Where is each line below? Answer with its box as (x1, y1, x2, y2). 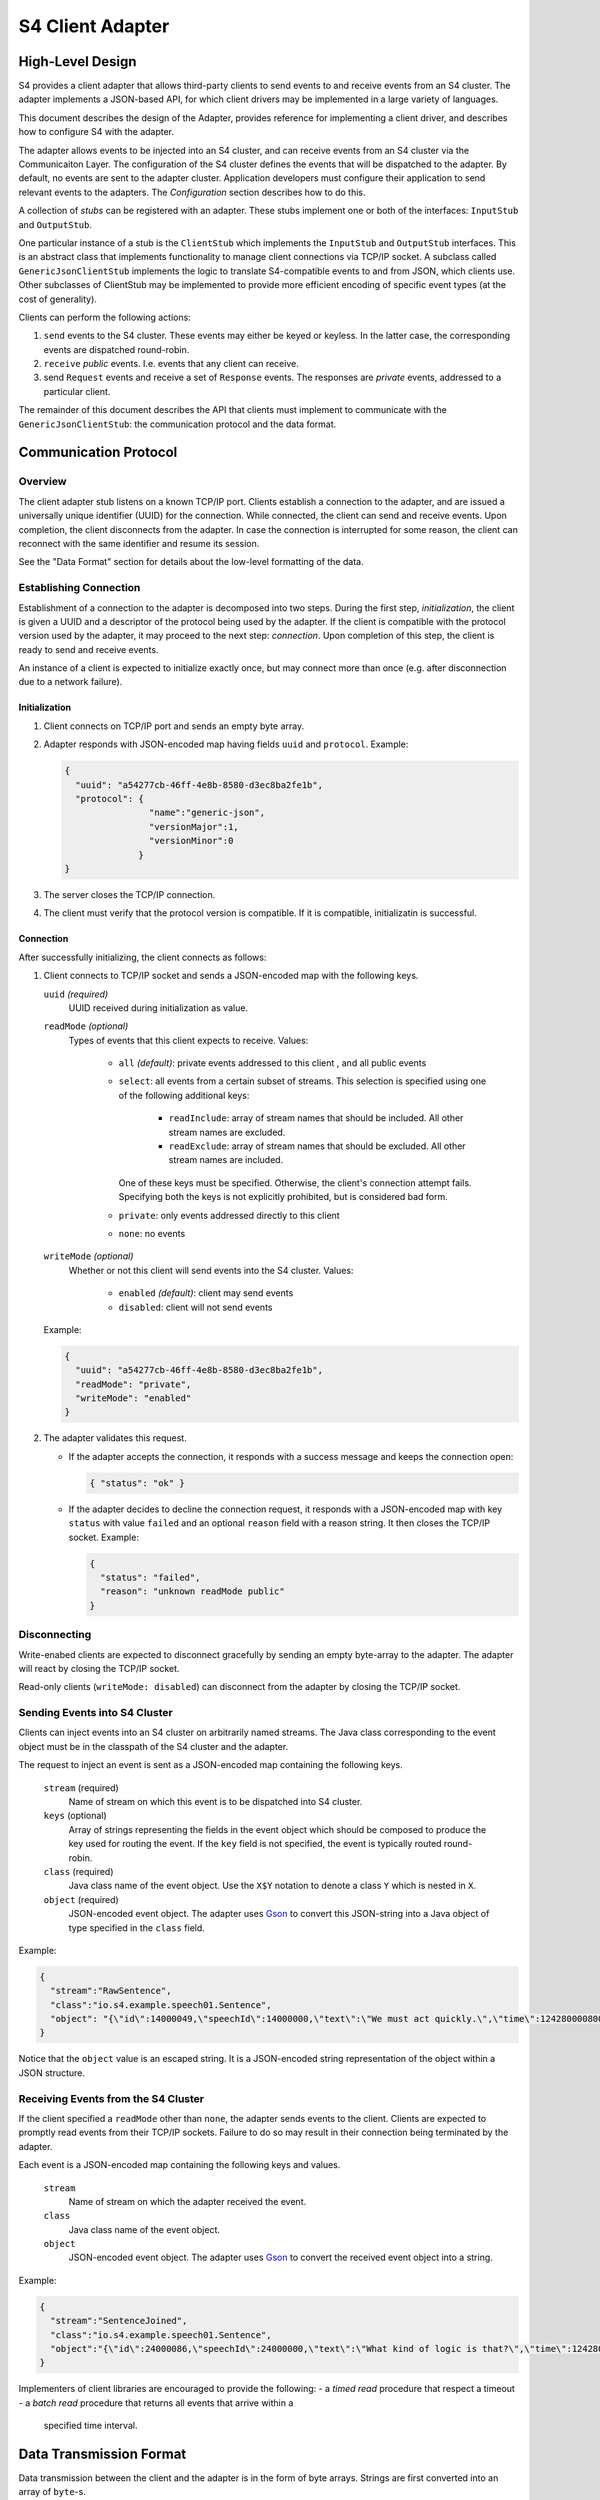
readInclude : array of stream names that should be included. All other (168, 1112, 464, 1124)
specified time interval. (43, 2420, 138, 2432)
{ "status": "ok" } (89, 1477, 185, 1489)
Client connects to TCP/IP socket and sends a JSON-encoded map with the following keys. (43, 970, 419, 982)
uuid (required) (43, 988, 109, 1000)
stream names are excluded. (168, 1126, 286, 1138)
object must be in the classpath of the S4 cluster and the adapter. (18, 1740, 289, 1752)
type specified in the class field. (68, 1921, 205, 1934)
